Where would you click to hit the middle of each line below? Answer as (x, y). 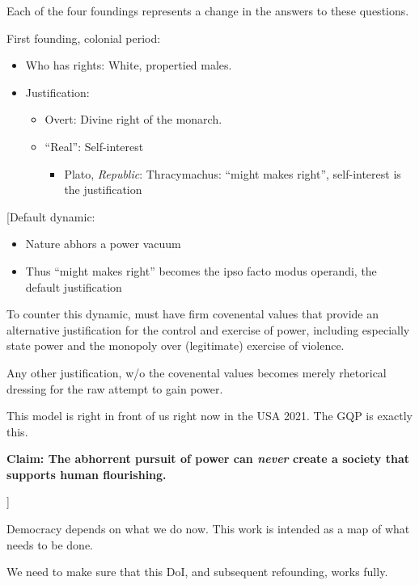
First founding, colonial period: (84, 38)
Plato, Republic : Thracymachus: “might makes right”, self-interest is (233, 173)
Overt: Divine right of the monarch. (133, 119)
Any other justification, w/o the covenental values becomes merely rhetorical (197, 372)
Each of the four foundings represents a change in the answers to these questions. (208, 11)
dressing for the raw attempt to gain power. (115, 388)
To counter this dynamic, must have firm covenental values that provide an (193, 314)
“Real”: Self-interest (94, 146)
